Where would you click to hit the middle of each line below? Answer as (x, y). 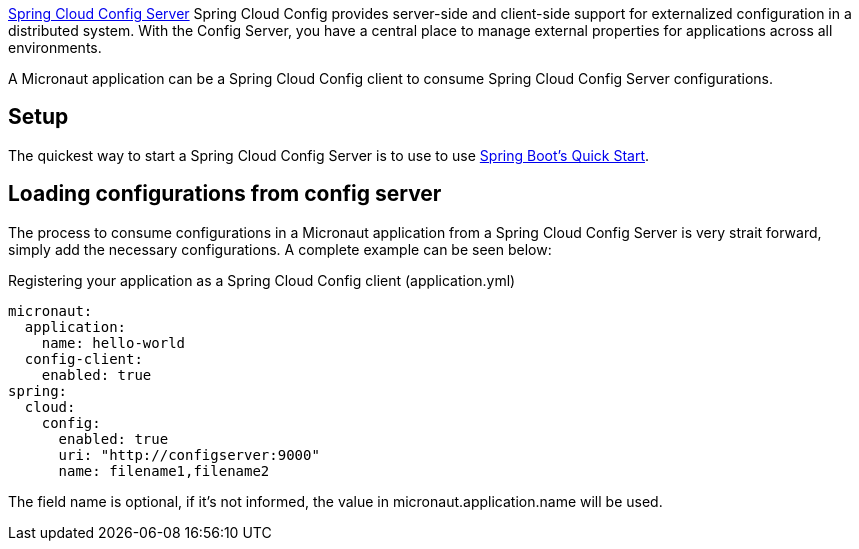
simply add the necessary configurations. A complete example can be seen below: (280, 249)
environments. (55, 47)
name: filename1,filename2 (164, 470)
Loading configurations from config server (225, 194)
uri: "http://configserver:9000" (189, 454)
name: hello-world (113, 342)
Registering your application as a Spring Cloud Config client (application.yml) (262, 280)
